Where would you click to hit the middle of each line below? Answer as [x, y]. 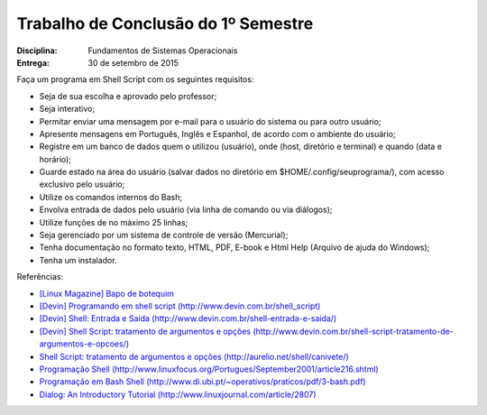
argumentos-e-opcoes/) [84, 344]
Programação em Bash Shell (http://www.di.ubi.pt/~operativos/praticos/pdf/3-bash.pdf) [202, 382]
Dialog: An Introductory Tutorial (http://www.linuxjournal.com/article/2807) [178, 394]
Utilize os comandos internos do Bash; [111, 197]
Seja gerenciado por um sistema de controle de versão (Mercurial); [164, 235]
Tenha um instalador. [78, 260]
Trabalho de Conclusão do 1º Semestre [165, 23]
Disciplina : [37, 51]
